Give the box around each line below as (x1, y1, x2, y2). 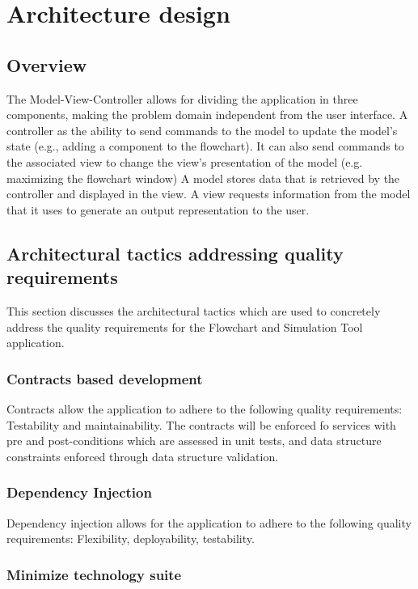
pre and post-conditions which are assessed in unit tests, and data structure (6, 432, 382, 449)
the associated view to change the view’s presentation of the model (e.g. (6, 153, 363, 170)
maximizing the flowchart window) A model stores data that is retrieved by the (6, 169, 400, 186)
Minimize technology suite (6, 564, 182, 584)
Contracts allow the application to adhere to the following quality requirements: (6, 400, 403, 417)
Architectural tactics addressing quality (6, 240, 344, 265)
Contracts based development (6, 368, 203, 388)
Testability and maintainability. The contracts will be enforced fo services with (6, 416, 396, 433)
